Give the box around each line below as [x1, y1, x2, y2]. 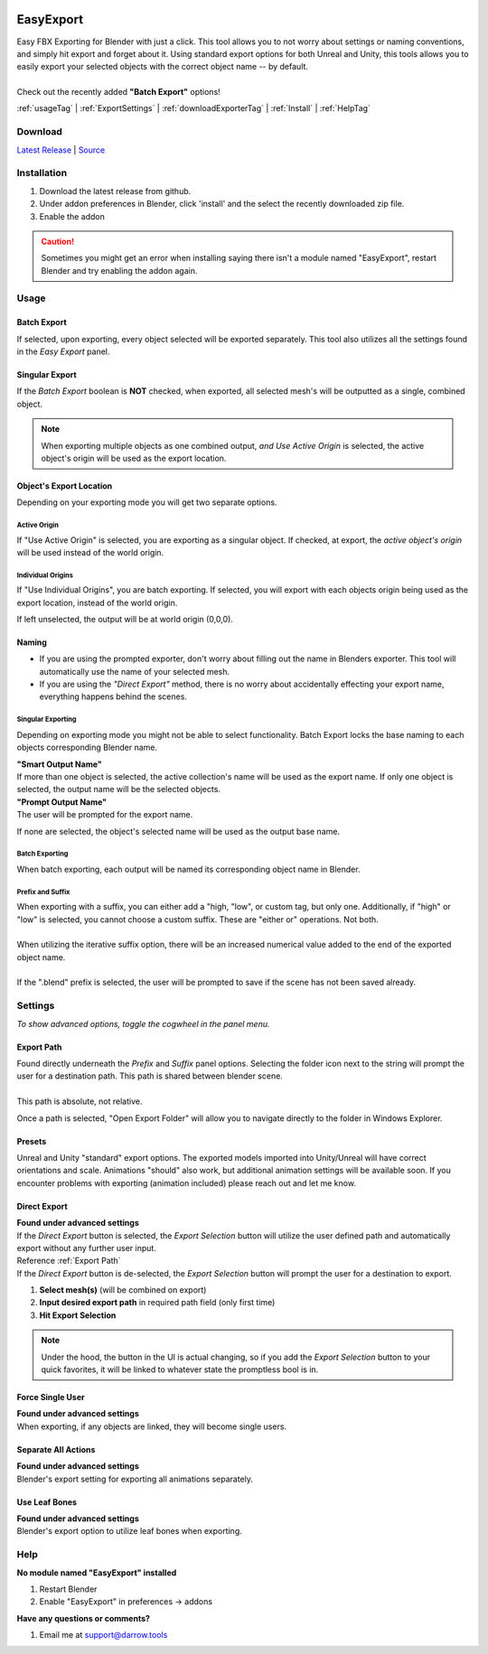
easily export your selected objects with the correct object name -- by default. [16, 61, 309, 72]
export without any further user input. [16, 1242, 157, 1253]
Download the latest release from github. [39, 185, 192, 196]
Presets [16, 1135, 47, 1146]
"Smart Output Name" [16, 759, 103, 770]
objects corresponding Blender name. [16, 742, 158, 753]
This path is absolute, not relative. [16, 1096, 143, 1107]
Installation [16, 167, 68, 180]
